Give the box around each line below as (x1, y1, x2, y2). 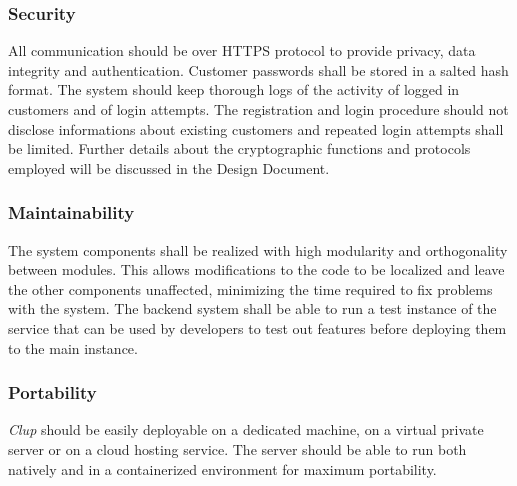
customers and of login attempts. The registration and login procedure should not (8, 99, 509, 119)
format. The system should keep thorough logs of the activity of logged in (8, 79, 460, 100)
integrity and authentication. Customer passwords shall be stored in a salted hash (8, 59, 509, 80)
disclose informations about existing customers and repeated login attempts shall (8, 118, 504, 139)
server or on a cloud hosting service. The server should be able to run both (8, 438, 467, 459)
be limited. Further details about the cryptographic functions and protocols (8, 138, 471, 159)
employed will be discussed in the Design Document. (8, 157, 330, 178)
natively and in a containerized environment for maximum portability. (8, 458, 437, 479)
